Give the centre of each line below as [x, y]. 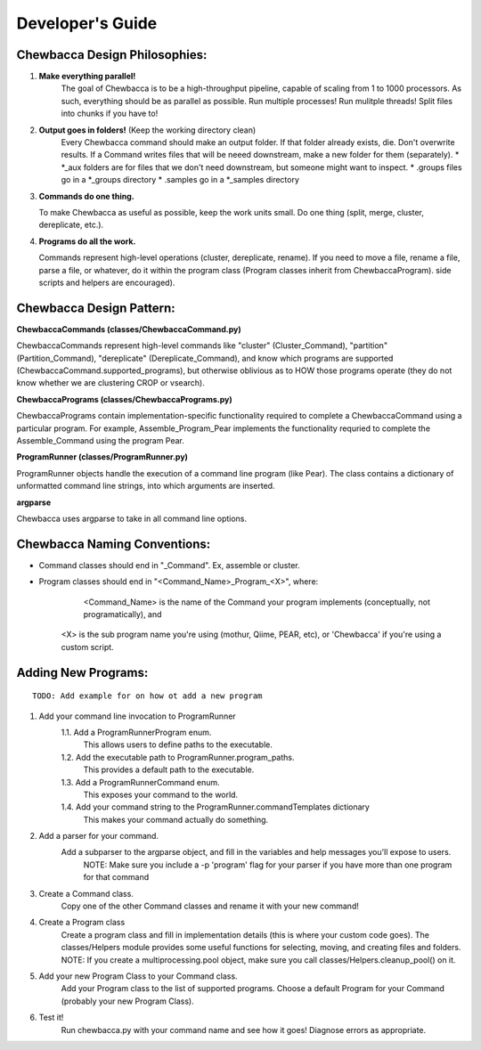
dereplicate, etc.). [71, 225]
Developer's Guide [87, 23]
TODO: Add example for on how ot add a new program [147, 696]
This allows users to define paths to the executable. [178, 745]
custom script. [88, 647]
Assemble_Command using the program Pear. [100, 440]
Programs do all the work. [87, 241]
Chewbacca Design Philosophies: [112, 55]
